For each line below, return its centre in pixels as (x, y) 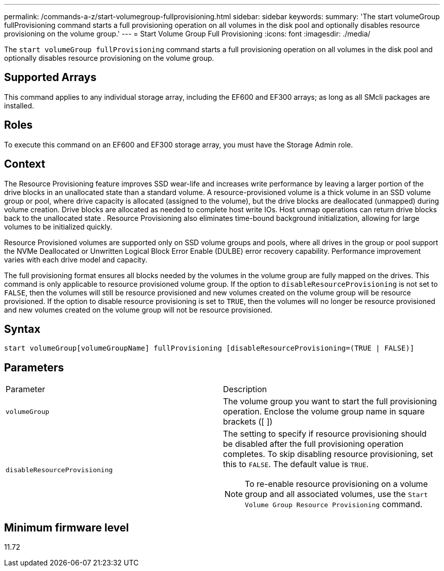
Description (245, 389)
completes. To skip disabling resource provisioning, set (328, 454)
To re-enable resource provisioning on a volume (336, 484)
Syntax (22, 329)
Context (25, 164)
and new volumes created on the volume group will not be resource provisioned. (138, 310)
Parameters (34, 367)
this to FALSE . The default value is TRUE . (296, 464)
